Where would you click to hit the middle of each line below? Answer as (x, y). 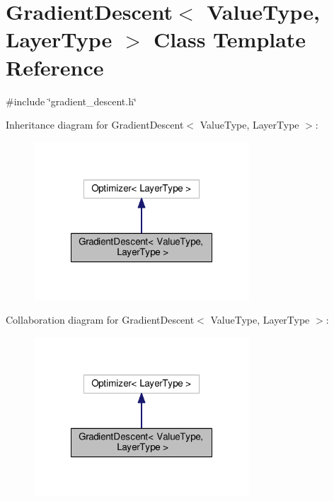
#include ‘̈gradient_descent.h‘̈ (71, 101)
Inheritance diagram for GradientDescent (95, 125)
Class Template (230, 39)
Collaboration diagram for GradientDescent (100, 320)
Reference (55, 67)
